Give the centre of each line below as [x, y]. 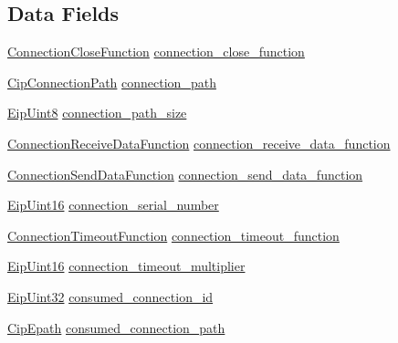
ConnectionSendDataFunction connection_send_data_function [185, 174]
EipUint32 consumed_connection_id [110, 296]
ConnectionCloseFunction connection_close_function [156, 52]
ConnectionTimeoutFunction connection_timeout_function [173, 235]
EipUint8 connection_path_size [97, 113]
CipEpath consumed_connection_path [116, 327]
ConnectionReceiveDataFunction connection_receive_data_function [199, 143]
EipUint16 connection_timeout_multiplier [126, 266]
